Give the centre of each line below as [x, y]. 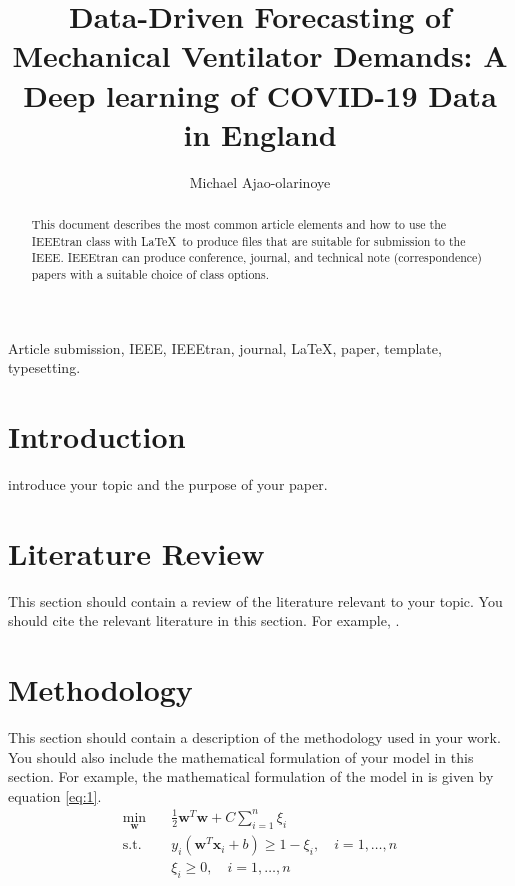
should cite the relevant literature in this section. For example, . [204, 620]
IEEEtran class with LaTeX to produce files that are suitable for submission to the [248, 240]
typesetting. [44, 367]
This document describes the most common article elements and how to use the [239, 224]
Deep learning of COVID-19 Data [260, 94]
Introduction [97, 436]
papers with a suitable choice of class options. [150, 274]
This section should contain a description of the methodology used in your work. [254, 737]
